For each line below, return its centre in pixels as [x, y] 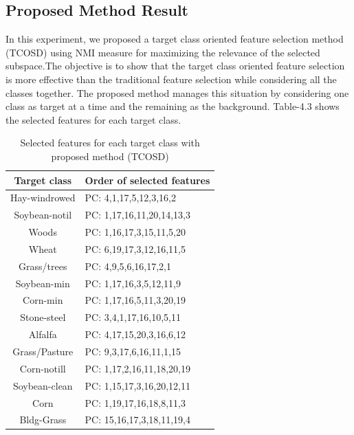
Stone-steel [43, 317]
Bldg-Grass [43, 420]
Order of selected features [147, 180]
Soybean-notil [43, 215]
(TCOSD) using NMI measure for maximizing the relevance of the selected [163, 52]
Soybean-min [43, 283]
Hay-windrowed [43, 198]
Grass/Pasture [43, 351]
